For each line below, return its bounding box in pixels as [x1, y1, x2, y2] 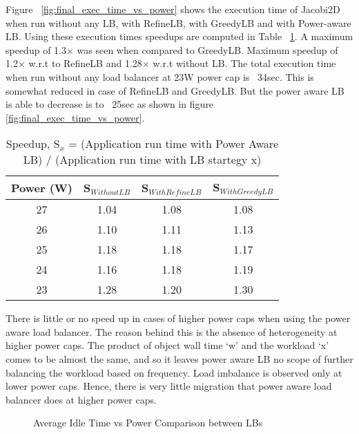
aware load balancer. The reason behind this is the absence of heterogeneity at [6, 324, 338, 339]
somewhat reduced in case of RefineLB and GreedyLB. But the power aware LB [6, 83, 345, 97]
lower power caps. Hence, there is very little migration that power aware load [6, 379, 332, 393]
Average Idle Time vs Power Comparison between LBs [33, 415, 263, 430]
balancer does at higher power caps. [6, 392, 157, 406]
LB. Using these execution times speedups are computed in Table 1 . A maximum [6, 29, 353, 44]
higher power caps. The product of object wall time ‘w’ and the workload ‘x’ [6, 338, 329, 352]
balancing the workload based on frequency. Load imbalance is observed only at [6, 365, 342, 379]
